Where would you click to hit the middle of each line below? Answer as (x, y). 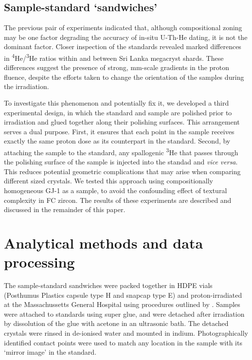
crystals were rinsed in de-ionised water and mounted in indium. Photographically (126, 333)
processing (39, 262)
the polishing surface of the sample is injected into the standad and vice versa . (121, 162)
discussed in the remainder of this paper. (65, 209)
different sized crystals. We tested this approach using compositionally (108, 181)
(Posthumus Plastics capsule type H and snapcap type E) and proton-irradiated (123, 295)
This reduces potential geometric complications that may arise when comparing (122, 171)
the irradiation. (27, 86)
